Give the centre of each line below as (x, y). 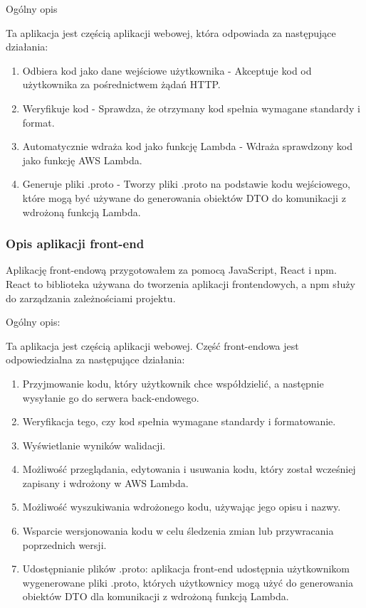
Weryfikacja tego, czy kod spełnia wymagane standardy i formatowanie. (179, 421)
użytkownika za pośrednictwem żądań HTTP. (121, 84)
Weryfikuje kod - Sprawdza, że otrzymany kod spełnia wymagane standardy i (191, 108)
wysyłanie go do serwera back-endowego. (111, 397)
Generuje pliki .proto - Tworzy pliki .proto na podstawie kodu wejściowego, (186, 184)
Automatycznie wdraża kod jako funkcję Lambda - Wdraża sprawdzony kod (187, 146)
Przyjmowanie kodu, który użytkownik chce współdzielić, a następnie (173, 383)
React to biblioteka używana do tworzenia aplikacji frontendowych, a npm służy (181, 283)
